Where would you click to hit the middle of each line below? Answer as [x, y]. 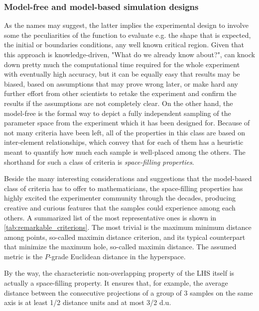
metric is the [23, 256]
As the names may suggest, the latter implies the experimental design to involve [126, 25]
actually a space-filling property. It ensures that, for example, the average [116, 283]
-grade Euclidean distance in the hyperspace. [117, 256]
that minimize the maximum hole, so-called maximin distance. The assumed [120, 247]
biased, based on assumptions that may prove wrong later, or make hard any [121, 83]
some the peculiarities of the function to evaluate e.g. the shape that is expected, [128, 35]
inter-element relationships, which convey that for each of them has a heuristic [124, 142]
